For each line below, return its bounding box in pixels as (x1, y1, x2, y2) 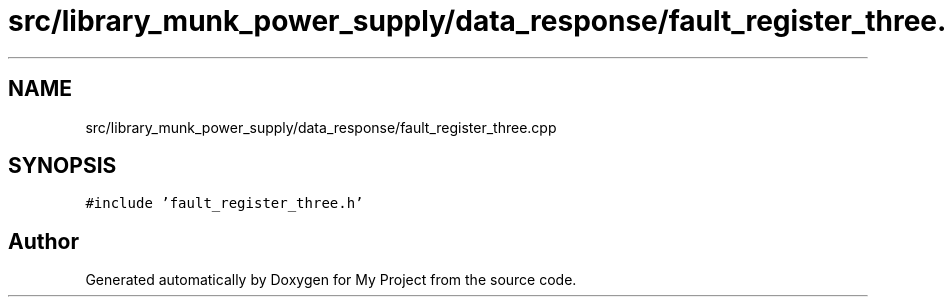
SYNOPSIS (8, 153, 117, 179)
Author (8, 228, 79, 254)
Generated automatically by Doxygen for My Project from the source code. (85, 271, 577, 289)
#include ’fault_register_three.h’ (85, 195, 364, 212)
